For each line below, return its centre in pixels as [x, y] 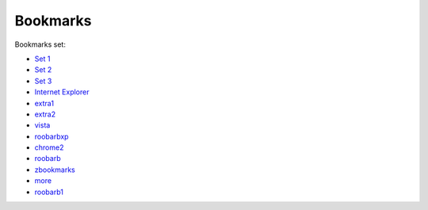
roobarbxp [52, 136]
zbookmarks [55, 170]
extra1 [44, 103]
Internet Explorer [62, 92]
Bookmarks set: [40, 44]
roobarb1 [49, 192]
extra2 [45, 114]
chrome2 [49, 147]
